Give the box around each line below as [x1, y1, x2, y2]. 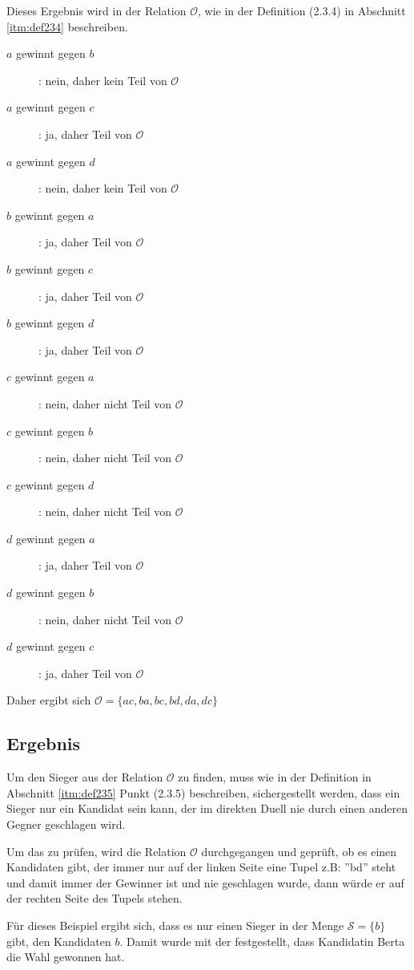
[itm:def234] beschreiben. [6, 18, 128, 34]
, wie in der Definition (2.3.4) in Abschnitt [198, 2, 406, 18]
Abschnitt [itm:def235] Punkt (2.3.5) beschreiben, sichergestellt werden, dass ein [6, 784, 400, 801]
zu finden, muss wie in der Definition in [178, 769, 372, 785]
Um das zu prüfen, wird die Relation [6, 842, 187, 859]
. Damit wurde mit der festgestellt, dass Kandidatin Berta [119, 932, 405, 949]
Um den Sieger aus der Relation [6, 769, 163, 785]
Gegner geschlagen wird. [6, 816, 126, 833]
